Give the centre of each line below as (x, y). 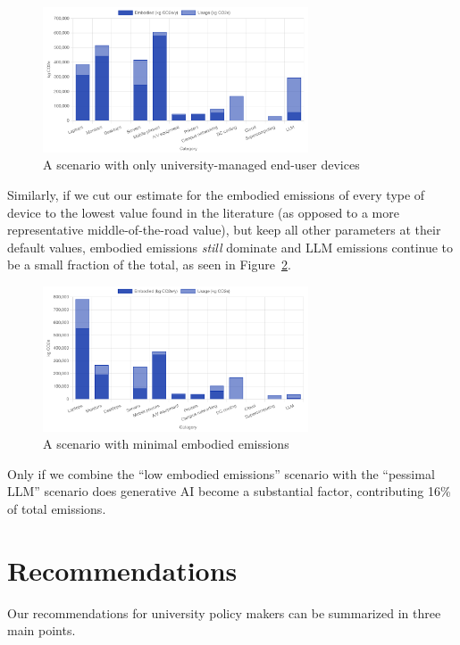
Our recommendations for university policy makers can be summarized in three (224, 612)
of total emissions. (57, 509)
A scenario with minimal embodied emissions (166, 444)
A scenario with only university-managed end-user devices (201, 165)
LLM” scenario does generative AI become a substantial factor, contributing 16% (229, 491)
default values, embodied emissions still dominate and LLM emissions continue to (230, 247)
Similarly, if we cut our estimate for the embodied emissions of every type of (216, 194)
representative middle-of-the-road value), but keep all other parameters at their (224, 230)
